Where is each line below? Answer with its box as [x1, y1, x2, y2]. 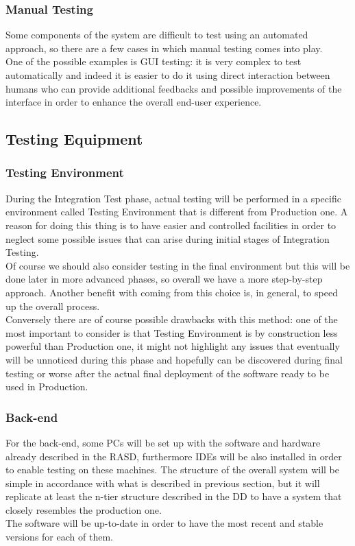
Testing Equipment [5, 128, 143, 150]
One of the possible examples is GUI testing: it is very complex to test [5, 54, 302, 69]
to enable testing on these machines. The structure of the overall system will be [5, 462, 340, 477]
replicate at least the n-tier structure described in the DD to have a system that [5, 489, 342, 503]
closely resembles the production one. [5, 502, 162, 517]
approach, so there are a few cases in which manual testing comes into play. [5, 40, 323, 55]
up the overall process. [5, 298, 100, 313]
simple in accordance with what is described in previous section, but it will [5, 475, 320, 490]
